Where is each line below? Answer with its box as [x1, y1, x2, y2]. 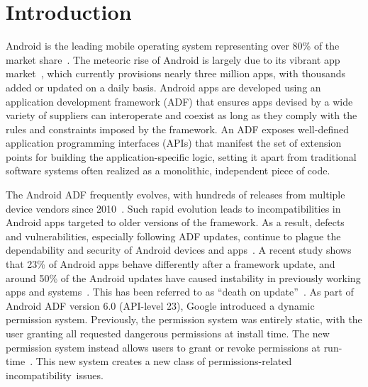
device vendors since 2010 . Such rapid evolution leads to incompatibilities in [6, 201, 341, 215]
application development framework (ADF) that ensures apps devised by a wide [6, 94, 353, 108]
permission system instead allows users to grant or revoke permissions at [6, 340, 320, 354]
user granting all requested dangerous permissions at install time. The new [6, 326, 330, 340]
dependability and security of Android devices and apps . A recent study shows [6, 242, 352, 257]
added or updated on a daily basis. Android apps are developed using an [6, 79, 321, 94]
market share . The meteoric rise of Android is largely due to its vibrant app [6, 52, 340, 67]
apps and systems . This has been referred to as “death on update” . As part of [6, 284, 354, 299]
